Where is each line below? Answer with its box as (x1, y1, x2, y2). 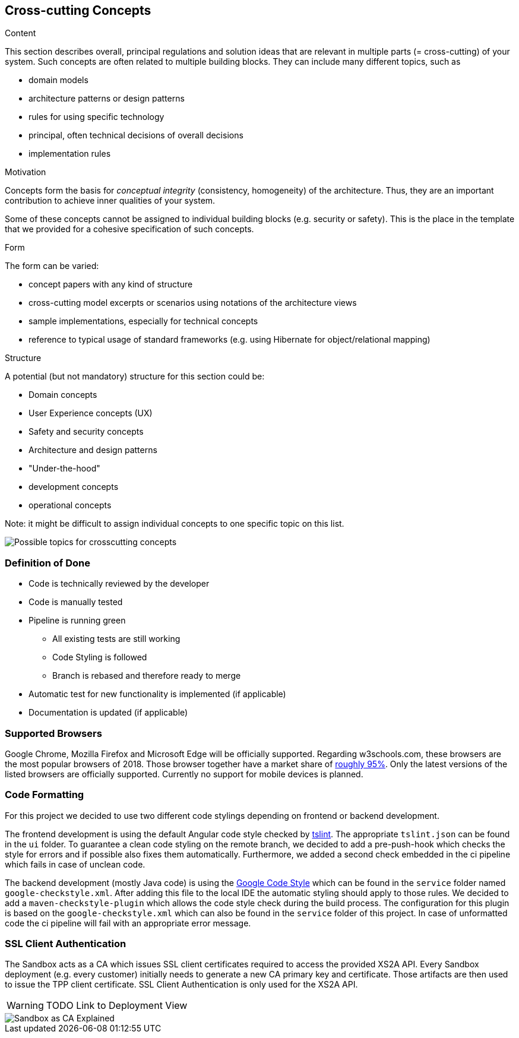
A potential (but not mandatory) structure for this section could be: (5, 371, 265, 382)
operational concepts (29, 500, 112, 511)
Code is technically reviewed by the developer (29, 578, 210, 589)
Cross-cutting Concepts (5, 3, 151, 18)
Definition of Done (5, 556, 90, 569)
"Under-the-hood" (29, 463, 100, 474)
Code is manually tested (29, 597, 123, 607)
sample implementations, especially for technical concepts (29, 316, 258, 327)
